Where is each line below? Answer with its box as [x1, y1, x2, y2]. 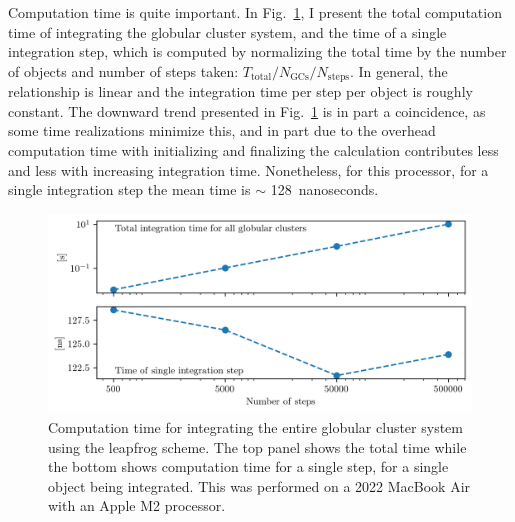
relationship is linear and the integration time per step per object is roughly [8, 81, 473, 102]
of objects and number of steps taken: [8, 60, 239, 81]
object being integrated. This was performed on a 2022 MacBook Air [48, 475, 471, 496]
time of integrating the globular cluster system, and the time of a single [8, 21, 447, 42]
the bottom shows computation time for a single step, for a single [48, 456, 449, 477]
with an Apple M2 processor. [48, 495, 226, 516]
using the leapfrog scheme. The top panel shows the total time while [48, 436, 467, 457]
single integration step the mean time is [8, 179, 251, 200]
